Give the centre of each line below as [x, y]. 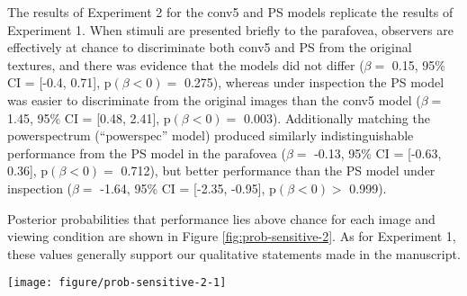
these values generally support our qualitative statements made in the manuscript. [234, 253]
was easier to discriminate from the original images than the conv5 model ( [214, 99]
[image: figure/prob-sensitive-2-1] [117, 283]
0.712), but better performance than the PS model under [278, 170]
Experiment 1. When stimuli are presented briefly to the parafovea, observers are [230, 29]
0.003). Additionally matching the [337, 117]
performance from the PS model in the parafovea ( [147, 152]
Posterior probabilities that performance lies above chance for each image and [221, 218]
